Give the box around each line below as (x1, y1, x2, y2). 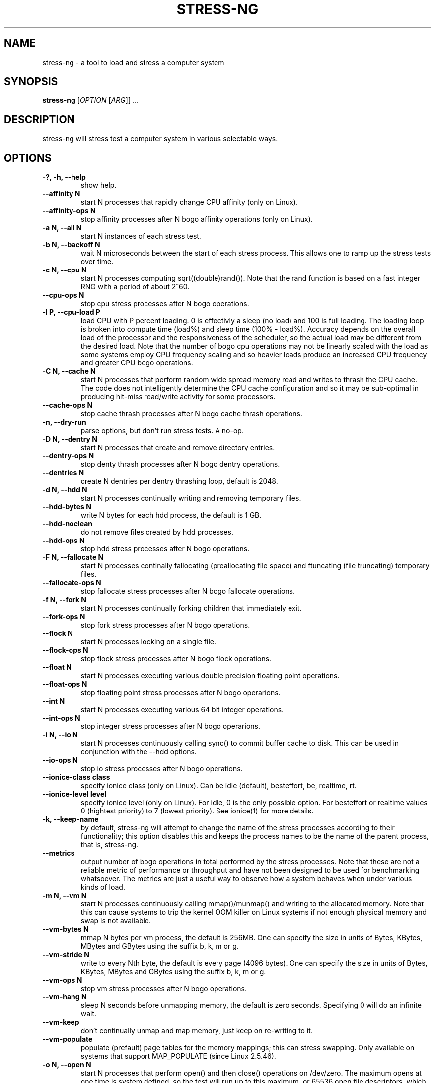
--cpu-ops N (42, 291, 84, 300)
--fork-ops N (42, 612, 85, 621)
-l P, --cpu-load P (42, 308, 100, 317)
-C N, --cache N (42, 367, 96, 376)
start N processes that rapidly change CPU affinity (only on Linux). (80, 198, 298, 207)
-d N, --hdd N (42, 485, 87, 494)
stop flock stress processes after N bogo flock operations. (80, 654, 272, 663)
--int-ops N (42, 714, 80, 722)
